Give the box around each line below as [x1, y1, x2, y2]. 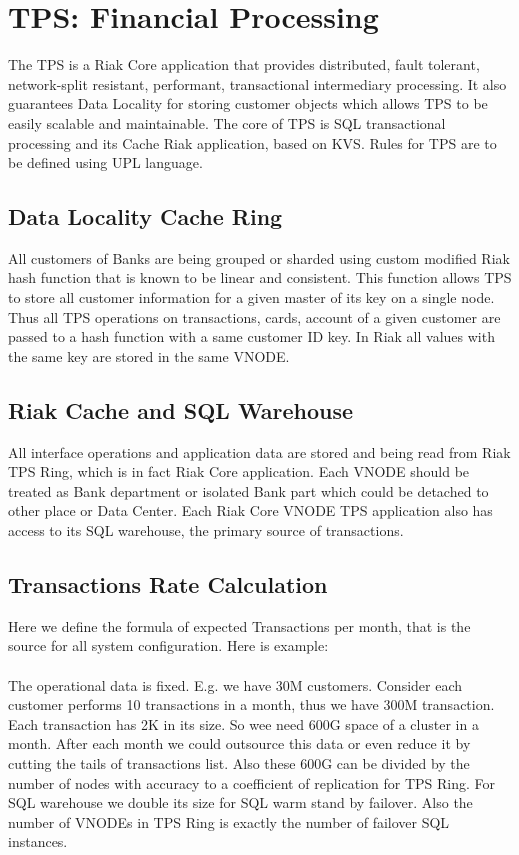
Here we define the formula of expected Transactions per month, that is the [8, 615, 471, 636]
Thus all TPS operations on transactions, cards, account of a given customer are [8, 306, 501, 327]
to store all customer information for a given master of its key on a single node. [8, 287, 495, 308]
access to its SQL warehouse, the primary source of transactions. [8, 520, 404, 541]
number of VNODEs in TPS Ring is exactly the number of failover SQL [8, 811, 450, 832]
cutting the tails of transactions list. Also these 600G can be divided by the [8, 752, 470, 773]
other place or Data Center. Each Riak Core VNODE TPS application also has [8, 500, 493, 521]
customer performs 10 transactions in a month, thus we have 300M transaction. [8, 694, 495, 715]
